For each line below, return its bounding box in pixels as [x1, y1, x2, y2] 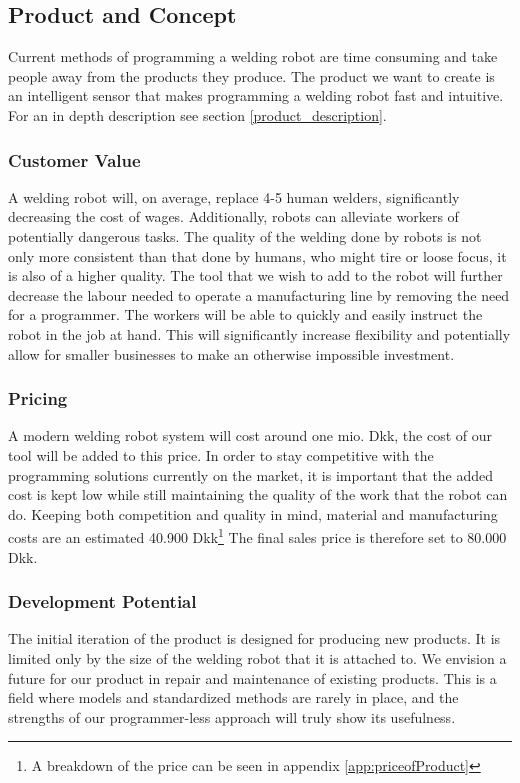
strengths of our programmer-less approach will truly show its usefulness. [8, 706, 456, 727]
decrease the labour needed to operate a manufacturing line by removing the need [8, 284, 510, 305]
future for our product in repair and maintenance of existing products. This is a [8, 667, 497, 688]
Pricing [8, 386, 68, 411]
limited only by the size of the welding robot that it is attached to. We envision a [8, 647, 507, 668]
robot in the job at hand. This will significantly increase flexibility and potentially [8, 323, 511, 344]
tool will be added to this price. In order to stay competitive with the [8, 444, 434, 465]
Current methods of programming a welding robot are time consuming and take [8, 46, 498, 67]
